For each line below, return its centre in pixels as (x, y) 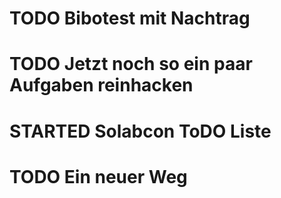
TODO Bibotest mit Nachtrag (130, 18)
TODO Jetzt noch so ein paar (131, 64)
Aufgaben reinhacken (101, 85)
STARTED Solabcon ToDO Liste (140, 131)
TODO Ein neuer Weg (98, 176)
